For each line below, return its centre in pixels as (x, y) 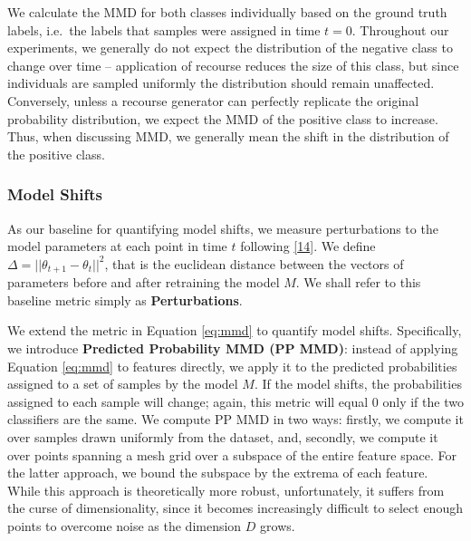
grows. (278, 525)
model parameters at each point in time (117, 246)
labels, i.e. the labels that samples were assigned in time (164, 29)
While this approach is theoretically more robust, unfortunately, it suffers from (226, 490)
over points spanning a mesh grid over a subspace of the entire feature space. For (232, 454)
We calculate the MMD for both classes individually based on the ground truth (227, 12)
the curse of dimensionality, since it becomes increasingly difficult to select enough (235, 508)
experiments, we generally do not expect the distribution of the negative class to (230, 48)
